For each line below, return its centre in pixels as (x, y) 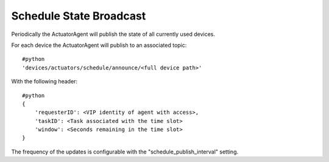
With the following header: (44, 82)
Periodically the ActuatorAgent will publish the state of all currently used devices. (113, 34)
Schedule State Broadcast (79, 16)
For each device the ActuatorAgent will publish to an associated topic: (99, 45)
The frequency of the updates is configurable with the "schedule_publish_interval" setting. (125, 152)
